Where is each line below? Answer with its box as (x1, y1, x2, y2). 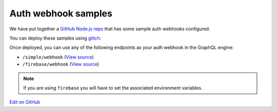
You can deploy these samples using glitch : (9, 35, 102, 41)
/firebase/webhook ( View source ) (22, 61, 100, 67)
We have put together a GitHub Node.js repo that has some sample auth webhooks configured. (9, 26, 210, 32)
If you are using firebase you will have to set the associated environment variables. (23, 85, 203, 91)
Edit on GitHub (9, 99, 41, 105)
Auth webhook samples (9, 8, 113, 19)
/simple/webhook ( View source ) (22, 54, 94, 60)
